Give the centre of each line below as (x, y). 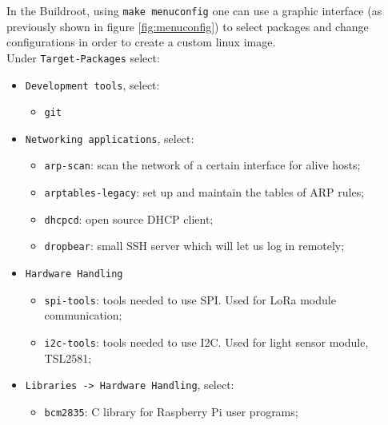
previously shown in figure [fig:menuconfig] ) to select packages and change (188, 26)
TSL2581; (68, 357)
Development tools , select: (92, 84)
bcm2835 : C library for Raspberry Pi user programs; (171, 411)
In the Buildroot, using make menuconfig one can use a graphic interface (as (194, 10)
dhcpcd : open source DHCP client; (129, 218)
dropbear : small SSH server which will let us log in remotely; (194, 246)
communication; (83, 315)
